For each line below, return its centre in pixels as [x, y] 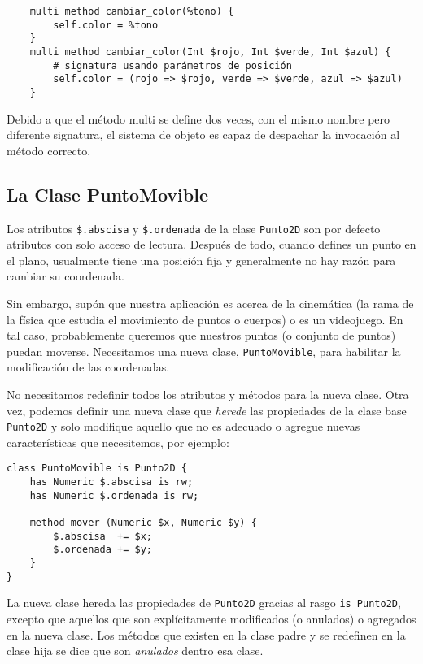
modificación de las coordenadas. [88, 367]
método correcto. [49, 150]
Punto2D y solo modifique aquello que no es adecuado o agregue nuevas [183, 426]
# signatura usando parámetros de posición [172, 65]
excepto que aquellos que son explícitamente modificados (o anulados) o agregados [211, 619]
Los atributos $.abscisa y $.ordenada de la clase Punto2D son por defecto [194, 228]
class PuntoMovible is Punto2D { [97, 469]
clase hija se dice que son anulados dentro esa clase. [135, 651]
